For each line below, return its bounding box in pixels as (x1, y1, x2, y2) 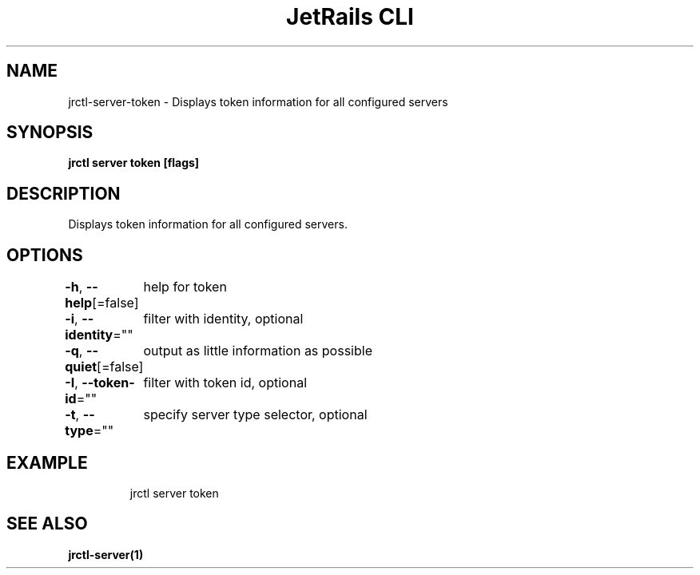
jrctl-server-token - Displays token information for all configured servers (68, 94, 448, 109)
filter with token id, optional (143, 375, 307, 391)
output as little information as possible (143, 343, 372, 359)
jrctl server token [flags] (68, 156, 200, 170)
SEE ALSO (6, 514, 88, 534)
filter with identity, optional (143, 311, 304, 327)
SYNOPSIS (6, 122, 93, 143)
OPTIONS (6, 244, 83, 265)
